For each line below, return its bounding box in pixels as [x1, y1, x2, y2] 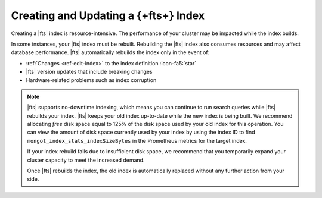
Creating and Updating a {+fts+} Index [11, 9, 205, 22]
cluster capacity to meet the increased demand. [27, 156, 145, 164]
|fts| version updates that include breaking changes [26, 68, 153, 76]
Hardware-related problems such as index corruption [26, 76, 157, 83]
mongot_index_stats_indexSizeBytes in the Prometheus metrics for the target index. [27, 137, 247, 144]
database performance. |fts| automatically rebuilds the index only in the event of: [11, 49, 210, 56]
